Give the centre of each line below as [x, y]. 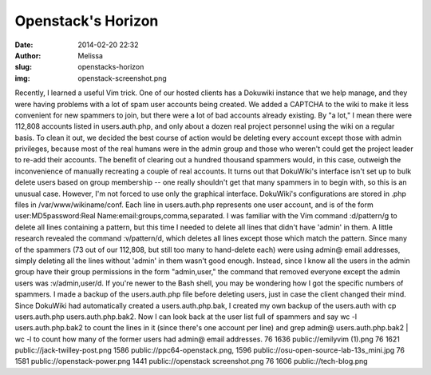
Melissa [91, 55]
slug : [23, 67]
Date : [24, 45]
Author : [28, 55]
